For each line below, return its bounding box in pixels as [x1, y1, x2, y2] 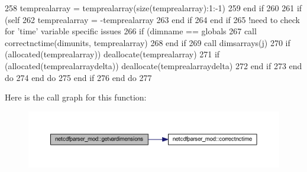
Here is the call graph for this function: [5, 91, 147, 103]
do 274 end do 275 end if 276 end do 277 [5, 71, 152, 83]
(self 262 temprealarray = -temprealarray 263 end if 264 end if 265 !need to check [5, 13, 300, 25]
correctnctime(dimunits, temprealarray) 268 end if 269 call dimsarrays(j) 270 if [5, 36, 290, 48]
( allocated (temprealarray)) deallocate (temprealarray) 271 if [5, 48, 220, 60]
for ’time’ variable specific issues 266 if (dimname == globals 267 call [5, 25, 257, 37]
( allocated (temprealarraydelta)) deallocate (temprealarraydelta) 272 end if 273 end [5, 59, 302, 72]
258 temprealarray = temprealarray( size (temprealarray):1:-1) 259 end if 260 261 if [5, 2, 302, 14]
